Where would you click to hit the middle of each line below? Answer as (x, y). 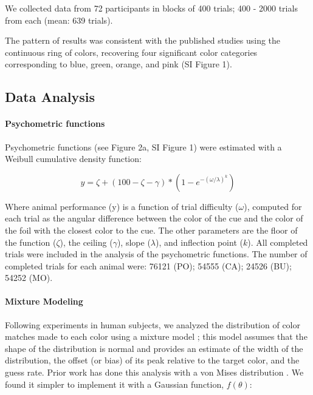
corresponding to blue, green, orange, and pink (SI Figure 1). (119, 64)
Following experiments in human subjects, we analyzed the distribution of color (153, 324)
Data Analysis (50, 97)
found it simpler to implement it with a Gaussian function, (115, 384)
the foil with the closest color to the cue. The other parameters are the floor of (151, 230)
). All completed (278, 242)
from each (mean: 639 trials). (59, 20)
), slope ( (134, 242)
